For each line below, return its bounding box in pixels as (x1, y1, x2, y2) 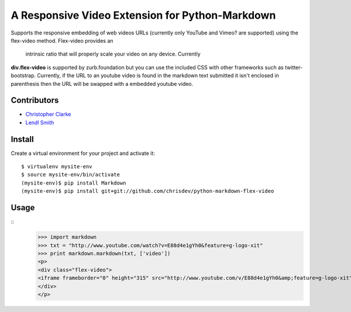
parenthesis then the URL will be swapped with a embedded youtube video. (11, 80, 194, 87)
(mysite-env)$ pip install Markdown (21, 179, 126, 186)
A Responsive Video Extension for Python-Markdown (11, 9, 276, 22)
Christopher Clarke (25, 111, 71, 118)
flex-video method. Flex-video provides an (11, 37, 113, 44)
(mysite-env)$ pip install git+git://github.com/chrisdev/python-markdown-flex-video (21, 188, 274, 195)
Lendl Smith (25, 119, 54, 126)
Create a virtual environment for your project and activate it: (11, 150, 155, 157)
